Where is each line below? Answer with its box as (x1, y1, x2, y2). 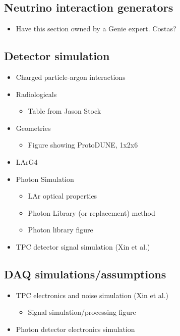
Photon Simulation (16, 173, 74, 184)
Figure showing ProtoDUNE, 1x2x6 (28, 139, 138, 150)
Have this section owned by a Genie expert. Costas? (16, 23, 176, 34)
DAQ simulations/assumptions (4, 266, 166, 281)
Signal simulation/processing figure (28, 307, 136, 317)
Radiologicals (16, 88, 57, 99)
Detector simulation (4, 48, 110, 64)
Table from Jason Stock (28, 106, 101, 116)
